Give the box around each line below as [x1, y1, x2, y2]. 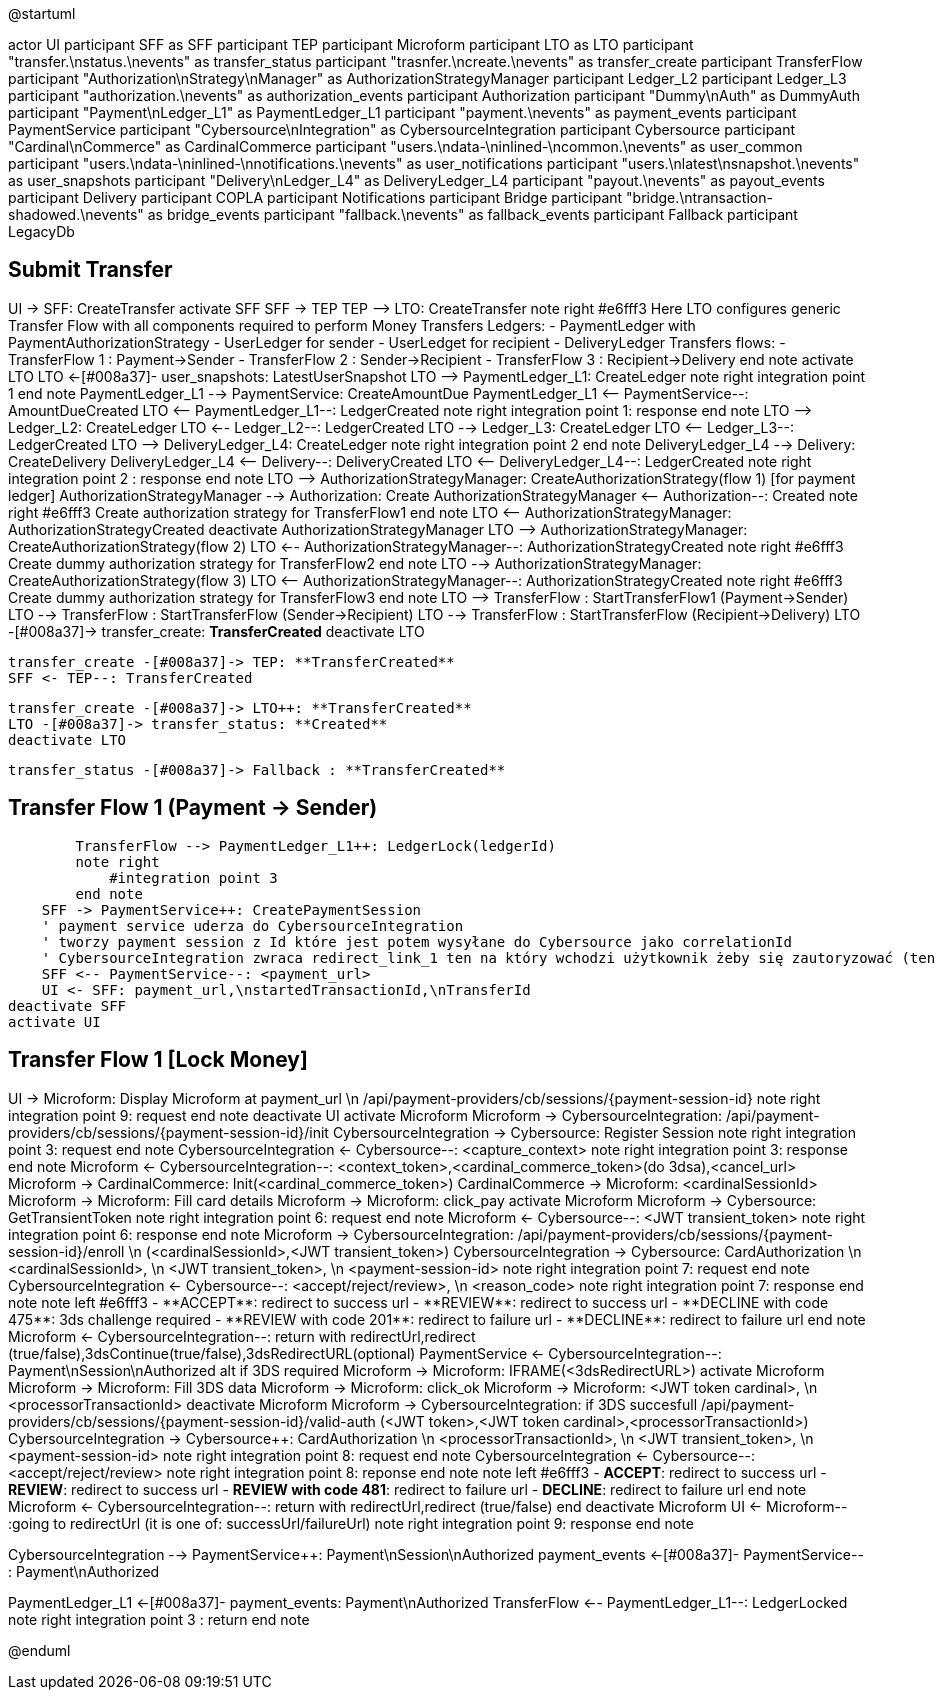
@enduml [8, 1641, 71, 1659]
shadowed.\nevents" [8, 206, 144, 223]
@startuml [8, 5, 76, 22]
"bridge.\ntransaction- [626, 189, 773, 206]
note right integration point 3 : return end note [8, 1610, 310, 1628]
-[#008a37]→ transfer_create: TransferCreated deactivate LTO [8, 622, 425, 640]
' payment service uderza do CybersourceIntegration [41, 917, 464, 934]
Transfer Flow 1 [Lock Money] [8, 1047, 308, 1073]
